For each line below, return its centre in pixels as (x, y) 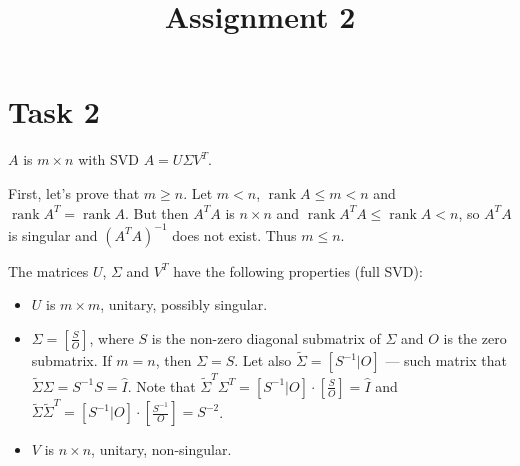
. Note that (161, 385)
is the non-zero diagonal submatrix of (266, 337)
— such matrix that (446, 360)
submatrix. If (71, 360)
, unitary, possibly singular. (184, 304)
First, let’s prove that (74, 192)
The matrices (48, 270)
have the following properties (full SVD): (298, 270)
